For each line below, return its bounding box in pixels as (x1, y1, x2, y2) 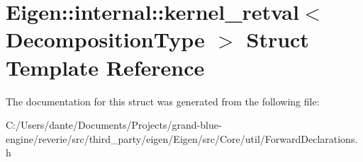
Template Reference (6, 52, 205, 81)
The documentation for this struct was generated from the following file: (6, 93, 320, 108)
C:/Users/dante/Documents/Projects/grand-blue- (6, 117, 222, 132)
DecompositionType (6, 25, 205, 54)
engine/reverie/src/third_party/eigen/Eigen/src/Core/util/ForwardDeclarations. (6, 131, 358, 146)
